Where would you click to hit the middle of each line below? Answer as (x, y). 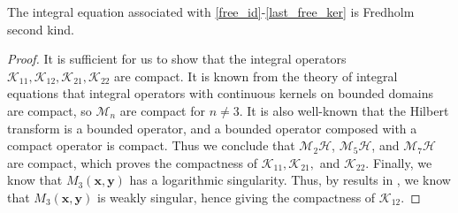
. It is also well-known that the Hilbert (344, 110)
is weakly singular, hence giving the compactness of (236, 197)
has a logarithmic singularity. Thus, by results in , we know (290, 180)
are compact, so (50, 110)
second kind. (41, 29)
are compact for (162, 110)
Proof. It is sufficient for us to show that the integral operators (177, 59)
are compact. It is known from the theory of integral (256, 76)
